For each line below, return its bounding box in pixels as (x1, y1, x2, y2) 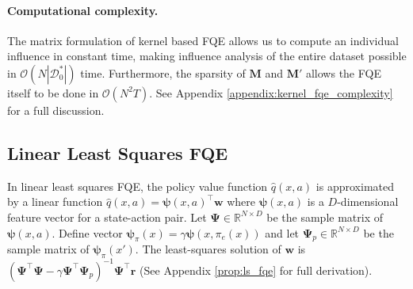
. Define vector (52, 224, 123, 241)
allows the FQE (305, 64, 381, 81)
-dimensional (337, 193, 399, 210)
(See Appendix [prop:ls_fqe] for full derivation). (140, 261, 373, 278)
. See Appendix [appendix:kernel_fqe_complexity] (149, 84, 393, 101)
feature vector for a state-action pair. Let (7, 208, 207, 225)
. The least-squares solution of (135, 241, 281, 257)
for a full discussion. (7, 101, 105, 118)
